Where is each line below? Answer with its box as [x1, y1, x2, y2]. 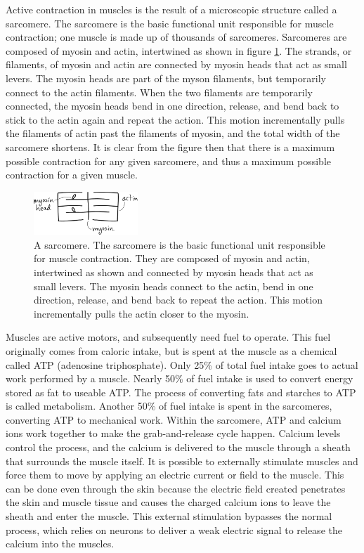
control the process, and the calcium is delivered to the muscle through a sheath [6, 440, 351, 455]
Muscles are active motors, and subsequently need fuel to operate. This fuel [6, 330, 331, 344]
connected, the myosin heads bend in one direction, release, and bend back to [6, 98, 339, 113]
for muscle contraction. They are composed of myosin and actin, [34, 251, 310, 266]
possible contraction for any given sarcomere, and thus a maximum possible [6, 153, 331, 168]
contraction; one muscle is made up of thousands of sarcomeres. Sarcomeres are [6, 30, 347, 44]
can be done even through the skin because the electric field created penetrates [6, 481, 346, 495]
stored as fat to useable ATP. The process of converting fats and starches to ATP [6, 384, 356, 399]
